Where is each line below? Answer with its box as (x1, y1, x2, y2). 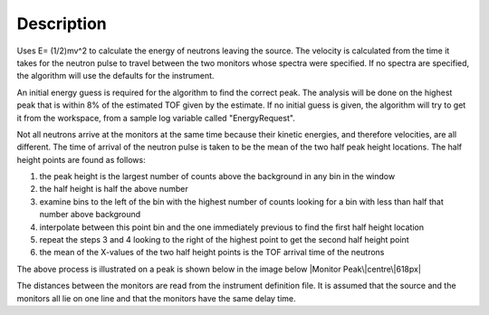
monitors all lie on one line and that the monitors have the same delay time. (16, 292, 296, 303)
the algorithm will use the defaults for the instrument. (16, 71, 215, 81)
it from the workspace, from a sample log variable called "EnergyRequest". (16, 112, 296, 123)
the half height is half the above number (39, 184, 189, 195)
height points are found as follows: (16, 154, 146, 165)
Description (16, 14, 108, 33)
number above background (39, 209, 141, 220)
